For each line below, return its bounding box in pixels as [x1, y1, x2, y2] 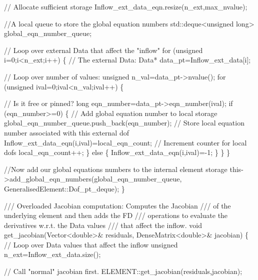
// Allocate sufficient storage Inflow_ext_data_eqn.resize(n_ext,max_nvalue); [4, 1, 247, 11]
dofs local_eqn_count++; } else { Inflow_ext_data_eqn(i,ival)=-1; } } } [4, 147, 230, 157]
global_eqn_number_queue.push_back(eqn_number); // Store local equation [4, 117, 244, 128]
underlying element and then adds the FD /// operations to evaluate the [4, 210, 228, 220]
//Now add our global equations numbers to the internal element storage [4, 163, 227, 174]
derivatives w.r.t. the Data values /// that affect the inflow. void [4, 219, 202, 230]
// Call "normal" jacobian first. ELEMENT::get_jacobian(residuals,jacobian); [4, 266, 242, 276]
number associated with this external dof [4, 127, 129, 137]
